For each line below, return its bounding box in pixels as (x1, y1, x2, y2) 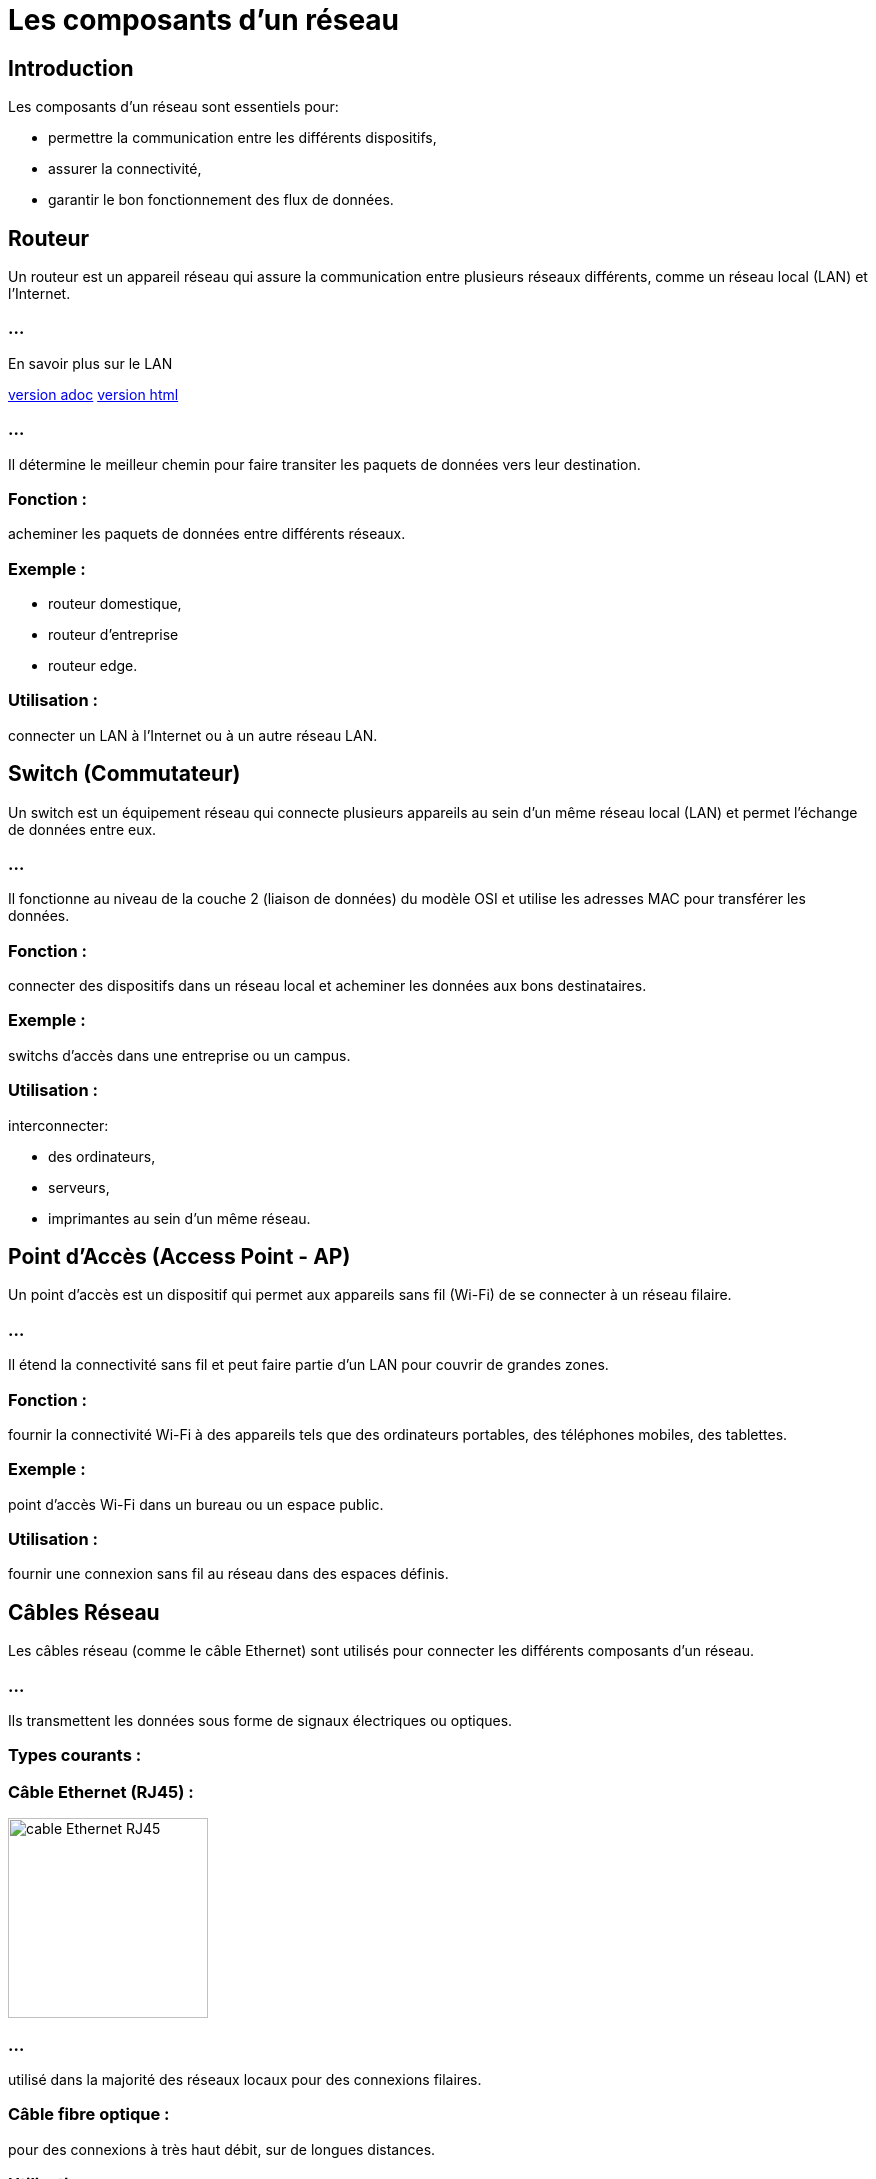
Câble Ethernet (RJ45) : (8, 1781, 194, 1802)
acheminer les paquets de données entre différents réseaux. (8, 525, 406, 543)
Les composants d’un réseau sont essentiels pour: (8, 98, 339, 116)
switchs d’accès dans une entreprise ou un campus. (8, 1046, 351, 1064)
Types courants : (8, 1745, 142, 1766)
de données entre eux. (8, 820, 157, 838)
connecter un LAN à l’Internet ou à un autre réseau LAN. (8, 726, 378, 744)
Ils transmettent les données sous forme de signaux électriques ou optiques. (8, 1712, 513, 1730)
